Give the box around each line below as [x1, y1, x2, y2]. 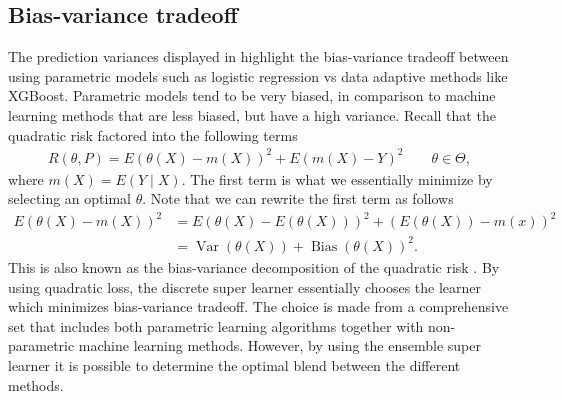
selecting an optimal [8, 188, 131, 209]
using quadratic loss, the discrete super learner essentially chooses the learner [8, 276, 482, 297]
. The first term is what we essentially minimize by [181, 168, 493, 189]
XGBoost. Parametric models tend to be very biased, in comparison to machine [8, 85, 496, 106]
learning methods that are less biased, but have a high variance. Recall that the [8, 104, 496, 125]
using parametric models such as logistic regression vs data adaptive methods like [8, 65, 508, 86]
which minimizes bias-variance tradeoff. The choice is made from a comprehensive [8, 296, 509, 317]
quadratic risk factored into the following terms [8, 124, 298, 145]
